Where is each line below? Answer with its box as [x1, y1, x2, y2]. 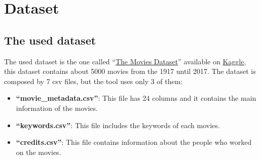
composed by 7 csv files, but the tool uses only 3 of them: [4, 75, 183, 86]
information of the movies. [16, 102, 98, 113]
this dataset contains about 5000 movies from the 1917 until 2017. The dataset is [4, 66, 256, 76]
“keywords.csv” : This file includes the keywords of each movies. [16, 120, 220, 130]
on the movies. [16, 146, 61, 157]
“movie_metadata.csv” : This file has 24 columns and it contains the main [16, 93, 256, 103]
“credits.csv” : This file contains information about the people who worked [16, 137, 252, 147]
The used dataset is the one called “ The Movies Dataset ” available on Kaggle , [4, 56, 246, 66]
